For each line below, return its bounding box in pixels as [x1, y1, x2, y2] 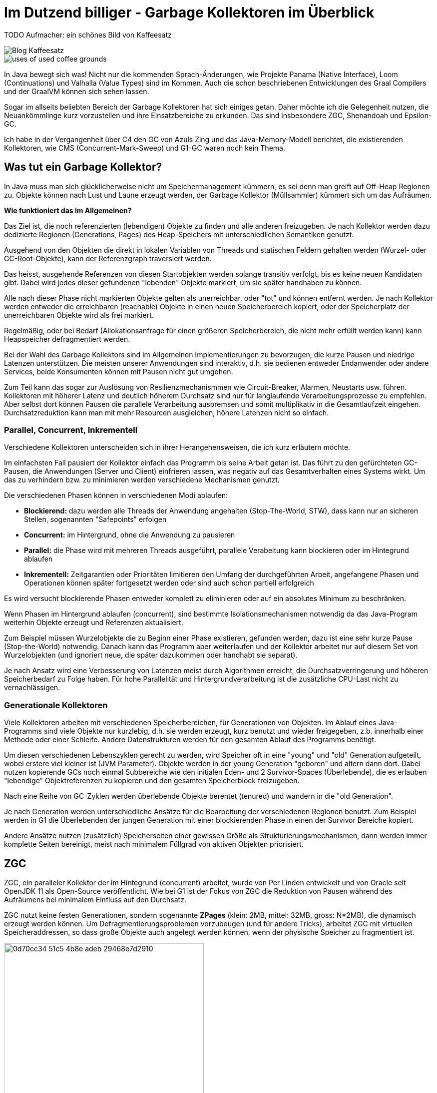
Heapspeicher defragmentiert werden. [4, 334, 130, 343]
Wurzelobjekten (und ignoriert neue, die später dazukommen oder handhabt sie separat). [4, 651, 298, 660]
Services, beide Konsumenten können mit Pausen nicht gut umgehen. [4, 367, 233, 376]
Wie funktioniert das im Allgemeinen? [4, 206, 132, 215]
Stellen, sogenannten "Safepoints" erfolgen [24, 515, 167, 524]
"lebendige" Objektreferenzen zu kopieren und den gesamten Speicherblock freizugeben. [4, 776, 300, 785]
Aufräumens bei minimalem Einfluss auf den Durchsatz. [4, 895, 186, 904]
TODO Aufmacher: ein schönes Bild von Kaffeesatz [4, 30, 172, 39]
